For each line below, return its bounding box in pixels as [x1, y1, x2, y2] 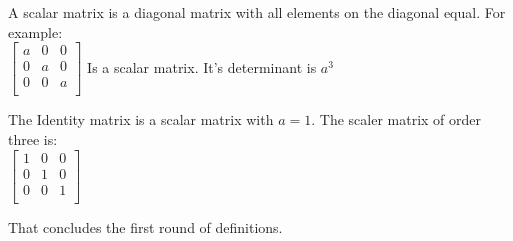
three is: [8, 128, 58, 149]
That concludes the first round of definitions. [8, 216, 283, 237]
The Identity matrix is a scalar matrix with [8, 109, 274, 130]
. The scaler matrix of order [311, 109, 481, 130]
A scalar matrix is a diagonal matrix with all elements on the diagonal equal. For [8, 2, 506, 22]
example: [8, 21, 63, 42]
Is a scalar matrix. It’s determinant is [87, 56, 317, 77]
